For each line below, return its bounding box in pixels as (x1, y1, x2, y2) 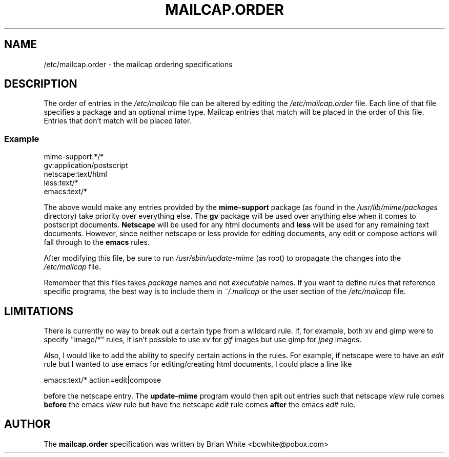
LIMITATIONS (4, 304, 74, 318)
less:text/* (44, 178, 78, 188)
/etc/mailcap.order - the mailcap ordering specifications (44, 59, 233, 69)
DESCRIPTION (4, 77, 77, 91)
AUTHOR (4, 418, 51, 431)
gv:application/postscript (44, 161, 128, 170)
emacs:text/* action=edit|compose (44, 376, 161, 385)
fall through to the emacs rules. (44, 238, 150, 247)
